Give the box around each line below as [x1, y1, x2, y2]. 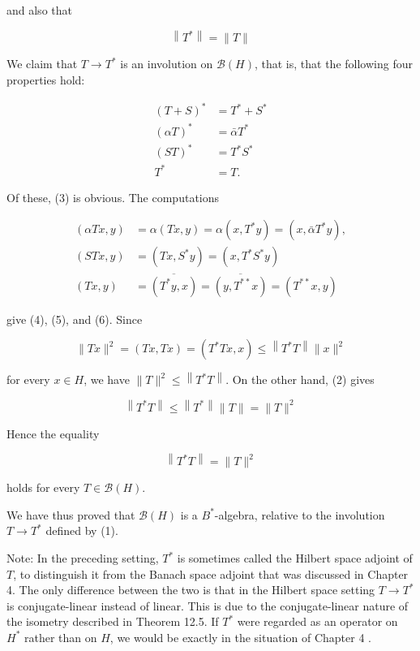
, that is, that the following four [254, 55, 413, 72]
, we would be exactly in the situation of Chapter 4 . [109, 628, 371, 645]
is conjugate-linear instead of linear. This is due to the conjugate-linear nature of [6, 597, 409, 614]
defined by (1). [45, 522, 118, 539]
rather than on [24, 628, 97, 645]
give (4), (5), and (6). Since [6, 310, 143, 327]
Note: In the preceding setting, [6, 550, 159, 566]
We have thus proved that [6, 506, 135, 523]
